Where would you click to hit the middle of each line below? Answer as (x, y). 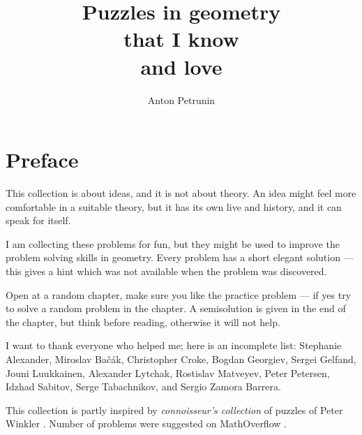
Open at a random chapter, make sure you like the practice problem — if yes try (179, 294)
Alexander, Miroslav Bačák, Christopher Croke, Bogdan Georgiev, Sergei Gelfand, (181, 359)
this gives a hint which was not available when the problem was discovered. (166, 271)
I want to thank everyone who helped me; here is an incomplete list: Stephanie (174, 345)
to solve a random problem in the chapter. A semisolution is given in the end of (176, 308)
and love (181, 66)
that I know (181, 39)
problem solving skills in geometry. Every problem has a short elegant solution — (180, 257)
